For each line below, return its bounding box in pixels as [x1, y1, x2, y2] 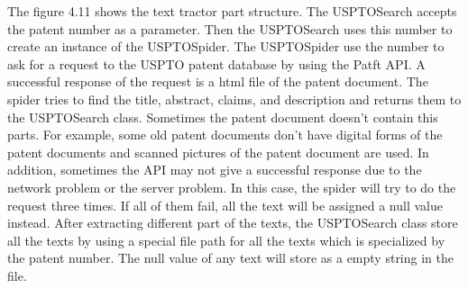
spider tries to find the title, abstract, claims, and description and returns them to [7, 89, 462, 108]
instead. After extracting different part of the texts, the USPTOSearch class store [7, 213, 458, 232]
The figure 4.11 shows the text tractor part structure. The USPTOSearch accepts [7, 2, 457, 20]
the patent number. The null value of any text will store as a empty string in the [7, 248, 454, 267]
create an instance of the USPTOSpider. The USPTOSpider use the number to [7, 37, 445, 56]
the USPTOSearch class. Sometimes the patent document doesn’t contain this [7, 107, 438, 126]
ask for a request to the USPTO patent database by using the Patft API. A [7, 54, 426, 73]
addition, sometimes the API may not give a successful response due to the [7, 160, 422, 179]
